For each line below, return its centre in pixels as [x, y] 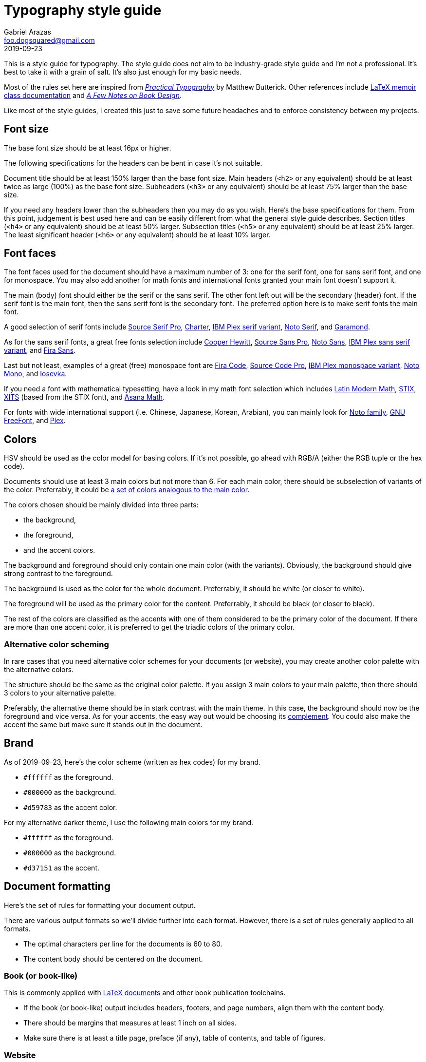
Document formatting [57, 887]
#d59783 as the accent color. [70, 807]
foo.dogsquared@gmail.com [49, 40]
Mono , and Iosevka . [36, 374]
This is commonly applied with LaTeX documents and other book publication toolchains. [145, 993]
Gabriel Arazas [28, 32]
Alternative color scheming [56, 644]
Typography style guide [83, 10]
